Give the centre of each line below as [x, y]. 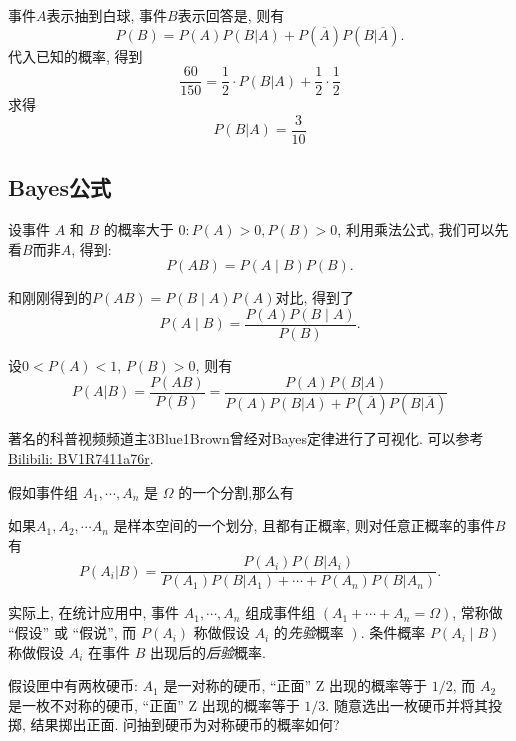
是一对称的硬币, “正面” [237, 685]
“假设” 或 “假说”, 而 [72, 632]
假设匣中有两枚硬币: [73, 685]
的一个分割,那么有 [236, 491]
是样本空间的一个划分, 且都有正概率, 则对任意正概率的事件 [304, 525]
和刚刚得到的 [50, 297]
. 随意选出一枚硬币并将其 [406, 704]
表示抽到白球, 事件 [107, 15]
